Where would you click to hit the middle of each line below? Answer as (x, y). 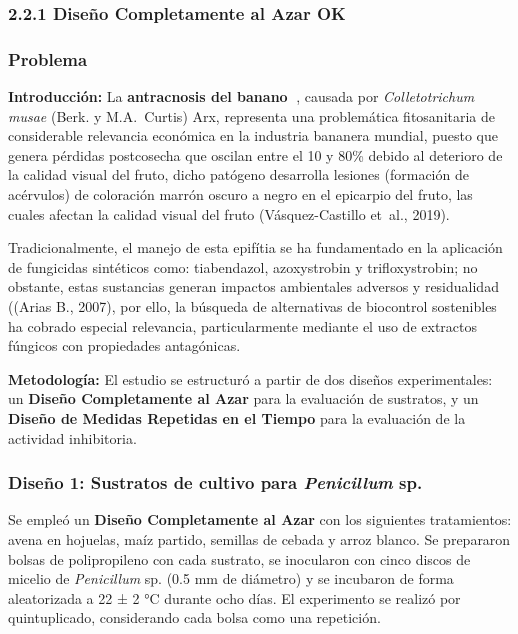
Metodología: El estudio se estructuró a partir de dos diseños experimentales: (250, 378)
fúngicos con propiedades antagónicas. (124, 345)
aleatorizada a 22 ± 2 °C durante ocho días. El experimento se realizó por (234, 597)
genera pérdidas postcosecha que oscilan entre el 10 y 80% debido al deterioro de (255, 154)
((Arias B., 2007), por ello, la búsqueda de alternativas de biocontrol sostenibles (252, 306)
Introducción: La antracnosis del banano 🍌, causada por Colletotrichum (241, 96)
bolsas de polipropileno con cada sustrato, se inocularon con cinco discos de (239, 558)
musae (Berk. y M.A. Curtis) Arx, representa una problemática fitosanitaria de (252, 115)
